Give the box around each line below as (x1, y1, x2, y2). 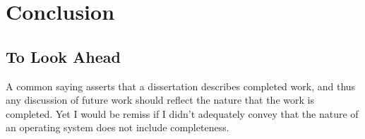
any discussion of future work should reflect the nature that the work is (6, 92, 314, 107)
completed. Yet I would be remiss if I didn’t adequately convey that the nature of (6, 106, 359, 121)
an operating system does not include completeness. (6, 120, 229, 135)
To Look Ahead (6, 45, 121, 67)
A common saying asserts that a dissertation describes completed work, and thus (6, 78, 356, 93)
